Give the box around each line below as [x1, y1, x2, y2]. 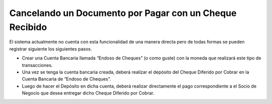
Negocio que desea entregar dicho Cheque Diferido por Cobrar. [22, 90, 155, 96]
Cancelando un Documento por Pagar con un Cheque [9, 7, 237, 18]
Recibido [9, 21, 47, 32]
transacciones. [22, 62, 53, 68]
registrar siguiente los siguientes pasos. [9, 45, 92, 52]
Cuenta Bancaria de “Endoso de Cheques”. [22, 76, 111, 82]
